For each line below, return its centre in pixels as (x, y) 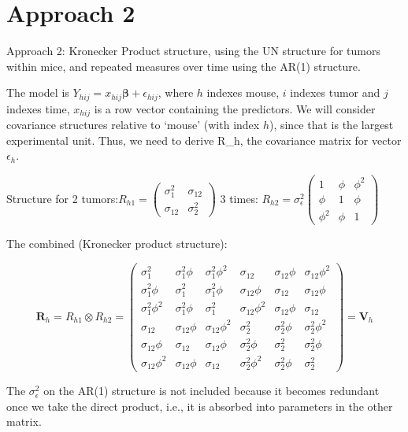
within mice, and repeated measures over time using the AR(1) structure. (184, 66)
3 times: (239, 198)
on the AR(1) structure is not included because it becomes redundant (211, 391)
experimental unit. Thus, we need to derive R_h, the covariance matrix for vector (204, 140)
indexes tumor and (335, 92)
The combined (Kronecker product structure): (117, 244)
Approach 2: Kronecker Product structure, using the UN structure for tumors (193, 51)
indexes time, (38, 108)
